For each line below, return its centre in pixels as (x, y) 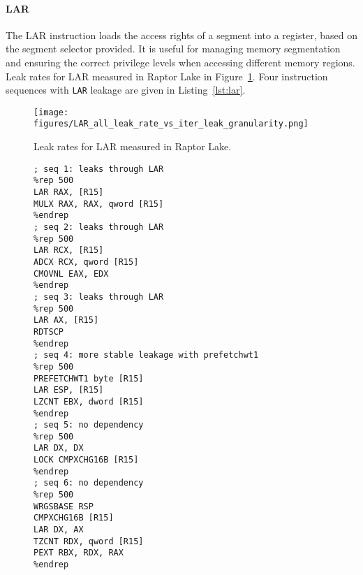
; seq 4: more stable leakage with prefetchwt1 (146, 355)
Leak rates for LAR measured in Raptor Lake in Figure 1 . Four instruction (167, 76)
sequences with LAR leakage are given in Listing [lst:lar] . (126, 90)
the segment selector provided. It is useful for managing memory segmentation (173, 49)
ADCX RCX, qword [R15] (86, 262)
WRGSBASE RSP (64, 506)
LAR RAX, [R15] (69, 192)
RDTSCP (49, 332)
